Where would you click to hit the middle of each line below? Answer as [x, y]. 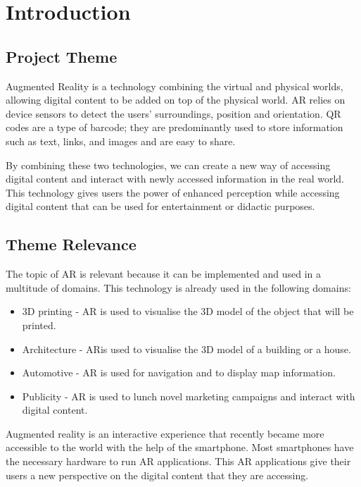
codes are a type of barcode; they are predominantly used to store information [175, 127]
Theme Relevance [71, 244]
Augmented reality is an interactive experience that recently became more [165, 433]
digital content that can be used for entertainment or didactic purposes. [160, 206]
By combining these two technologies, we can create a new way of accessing [168, 165]
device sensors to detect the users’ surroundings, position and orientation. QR [173, 113]
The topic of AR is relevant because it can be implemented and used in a [164, 274]
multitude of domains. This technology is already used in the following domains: [178, 287]
